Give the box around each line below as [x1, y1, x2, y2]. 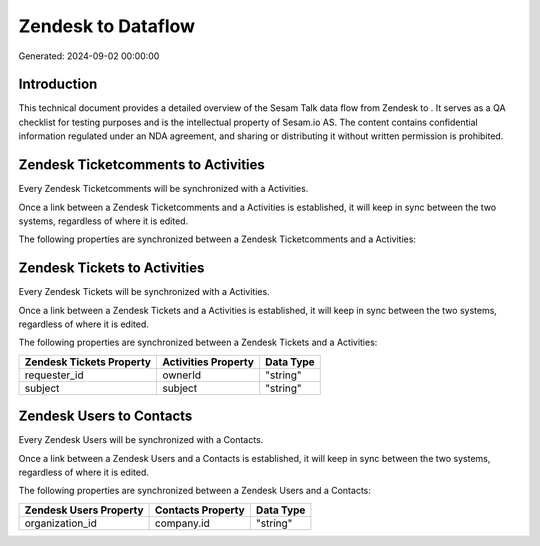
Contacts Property [155, 503, 245, 517]
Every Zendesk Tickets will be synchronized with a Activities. [18, 286, 270, 298]
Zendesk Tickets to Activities [18, 260, 205, 277]
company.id [155, 516, 210, 530]
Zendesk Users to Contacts [18, 408, 193, 425]
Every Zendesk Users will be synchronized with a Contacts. [18, 434, 264, 446]
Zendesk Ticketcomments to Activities [18, 156, 265, 174]
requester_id [24, 368, 84, 382]
